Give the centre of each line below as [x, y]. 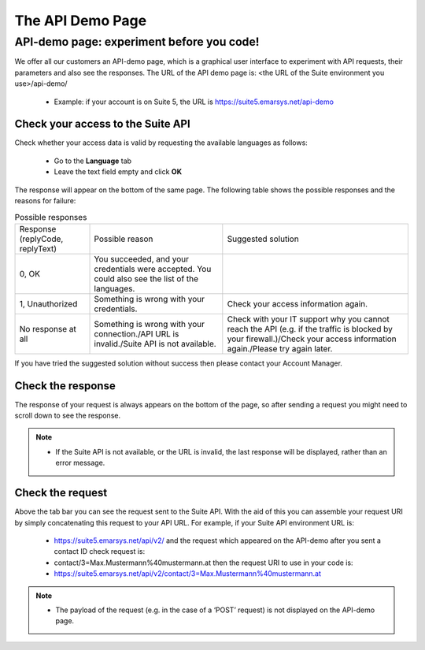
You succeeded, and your [141, 258]
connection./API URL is [137, 333]
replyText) [38, 248]
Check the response [65, 386]
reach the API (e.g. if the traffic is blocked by [310, 329]
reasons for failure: [45, 201]
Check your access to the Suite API [102, 124]
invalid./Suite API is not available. [155, 344]
